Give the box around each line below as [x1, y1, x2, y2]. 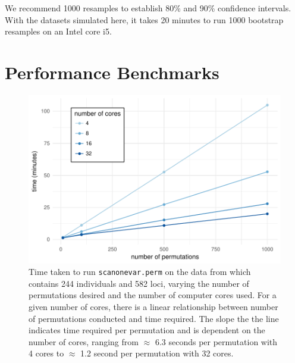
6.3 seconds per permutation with [155, 335, 278, 348]
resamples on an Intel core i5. [5, 25, 112, 37]
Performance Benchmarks [5, 60, 219, 84]
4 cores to [29, 347, 64, 359]
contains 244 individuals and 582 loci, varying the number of [29, 277, 249, 289]
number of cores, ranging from [29, 335, 139, 348]
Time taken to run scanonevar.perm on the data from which [29, 265, 251, 278]
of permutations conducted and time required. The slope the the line [29, 312, 279, 324]
